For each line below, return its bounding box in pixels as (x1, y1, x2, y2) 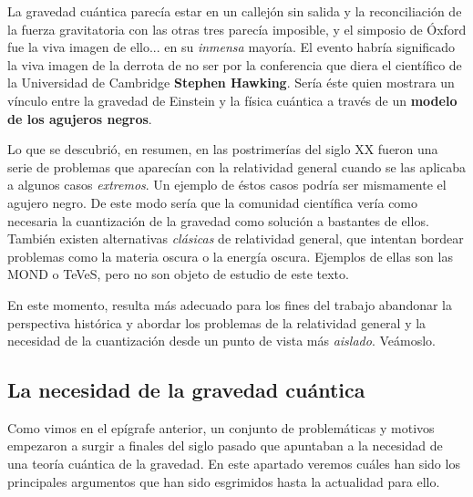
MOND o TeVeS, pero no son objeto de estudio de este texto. (7, 264, 349, 284)
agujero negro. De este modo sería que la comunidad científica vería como (7, 192, 418, 212)
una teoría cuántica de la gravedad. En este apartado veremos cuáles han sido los (7, 454, 460, 473)
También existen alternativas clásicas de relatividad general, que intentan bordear (7, 229, 464, 248)
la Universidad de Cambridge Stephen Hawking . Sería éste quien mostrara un (7, 73, 455, 92)
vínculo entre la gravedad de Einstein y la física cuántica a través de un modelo (7, 90, 458, 109)
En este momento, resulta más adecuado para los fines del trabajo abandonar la (7, 295, 453, 314)
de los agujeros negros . (7, 109, 152, 128)
